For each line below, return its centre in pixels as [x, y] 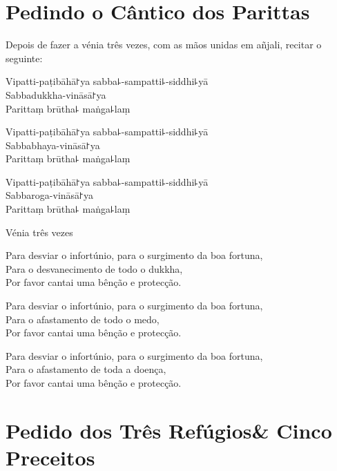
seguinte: [24, 58]
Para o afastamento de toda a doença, [86, 369]
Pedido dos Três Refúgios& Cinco [169, 430]
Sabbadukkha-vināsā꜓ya [56, 94]
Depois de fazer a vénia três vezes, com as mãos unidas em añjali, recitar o [164, 45]
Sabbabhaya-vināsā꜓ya [53, 145]
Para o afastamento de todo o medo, [83, 319]
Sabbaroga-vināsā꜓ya [49, 195]
